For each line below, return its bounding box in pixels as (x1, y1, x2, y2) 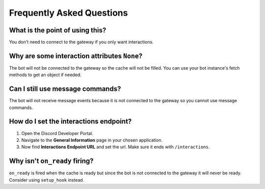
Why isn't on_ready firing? (9, 157, 94, 165)
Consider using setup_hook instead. (9, 177, 84, 183)
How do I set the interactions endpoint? (9, 117, 132, 126)
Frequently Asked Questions (9, 7, 128, 18)
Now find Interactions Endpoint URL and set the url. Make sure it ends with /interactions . (21, 144, 210, 150)
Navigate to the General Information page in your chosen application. (21, 137, 163, 143)
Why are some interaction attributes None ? (9, 52, 143, 60)
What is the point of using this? (9, 26, 106, 34)
